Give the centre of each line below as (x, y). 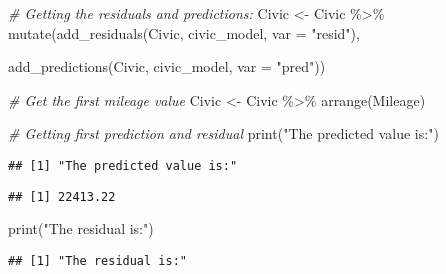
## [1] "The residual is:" (97, 260)
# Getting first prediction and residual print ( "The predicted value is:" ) (223, 133)
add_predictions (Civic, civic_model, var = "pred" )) (167, 66)
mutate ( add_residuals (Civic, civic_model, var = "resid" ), (184, 32)
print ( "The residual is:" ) (81, 228)
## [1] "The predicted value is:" (123, 165)
